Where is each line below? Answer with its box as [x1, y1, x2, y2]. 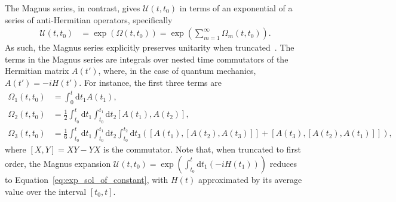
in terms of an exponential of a [179, 2, 293, 14]
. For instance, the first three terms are [79, 76, 222, 88]
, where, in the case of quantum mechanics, [98, 64, 256, 77]
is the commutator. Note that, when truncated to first [103, 143, 301, 156]
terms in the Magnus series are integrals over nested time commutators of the [5, 52, 288, 65]
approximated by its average [198, 173, 302, 185]
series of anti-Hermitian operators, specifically [5, 13, 173, 26]
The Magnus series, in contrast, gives [5, 2, 140, 14]
